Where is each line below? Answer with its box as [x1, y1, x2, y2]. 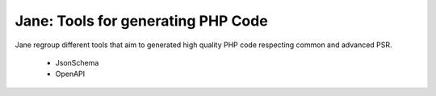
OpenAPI [55, 69, 86, 79]
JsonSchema [55, 58, 99, 67]
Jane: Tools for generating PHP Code [15, 12, 268, 30]
